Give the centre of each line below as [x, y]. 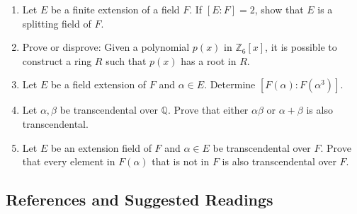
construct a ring [57, 60]
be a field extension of [98, 84]
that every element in [69, 161]
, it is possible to [301, 47]
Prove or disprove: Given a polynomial [106, 47]
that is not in [181, 161]
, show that [279, 9]
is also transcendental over [279, 161]
